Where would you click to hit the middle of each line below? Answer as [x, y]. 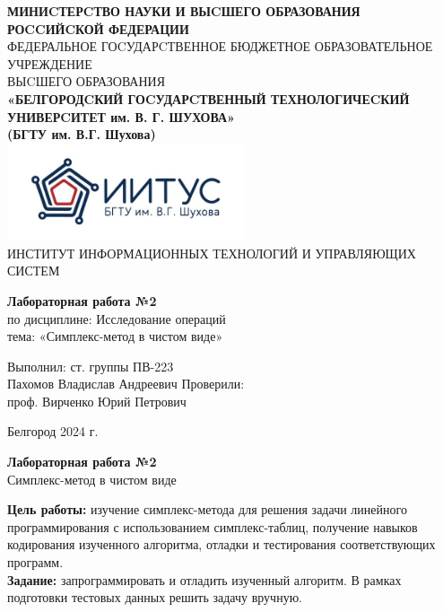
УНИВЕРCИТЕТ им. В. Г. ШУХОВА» [121, 116]
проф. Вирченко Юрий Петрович [97, 401]
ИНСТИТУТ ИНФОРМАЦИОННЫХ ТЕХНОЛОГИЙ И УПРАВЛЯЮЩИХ [212, 253]
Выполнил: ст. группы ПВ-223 [91, 366]
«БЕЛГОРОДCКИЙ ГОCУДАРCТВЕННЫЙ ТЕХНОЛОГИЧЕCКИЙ [208, 98]
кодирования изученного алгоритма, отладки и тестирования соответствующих [221, 544]
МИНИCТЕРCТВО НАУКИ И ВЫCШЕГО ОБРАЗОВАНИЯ [184, 11]
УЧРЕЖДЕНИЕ [50, 63]
